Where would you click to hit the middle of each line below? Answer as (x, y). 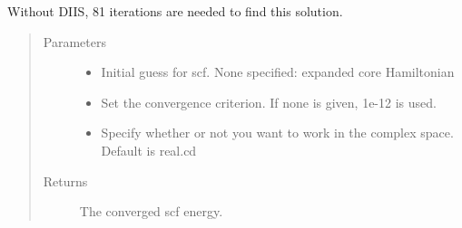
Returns (65, 180)
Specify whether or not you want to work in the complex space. (277, 133)
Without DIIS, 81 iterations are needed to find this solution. (175, 11)
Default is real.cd (149, 150)
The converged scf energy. (151, 211)
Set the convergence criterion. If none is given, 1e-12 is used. (269, 102)
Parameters (74, 41)
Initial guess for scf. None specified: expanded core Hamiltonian (278, 72)
